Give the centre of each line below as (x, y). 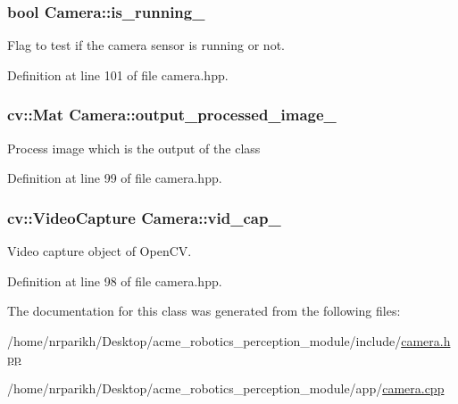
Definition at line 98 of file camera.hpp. (115, 280)
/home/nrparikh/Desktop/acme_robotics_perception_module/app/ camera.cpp (226, 388)
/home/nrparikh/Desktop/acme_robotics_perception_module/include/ (204, 340)
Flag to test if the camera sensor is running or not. (146, 45)
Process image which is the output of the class (134, 148)
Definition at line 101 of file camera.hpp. (118, 74)
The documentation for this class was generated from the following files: (204, 311)
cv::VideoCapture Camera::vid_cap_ (144, 217)
